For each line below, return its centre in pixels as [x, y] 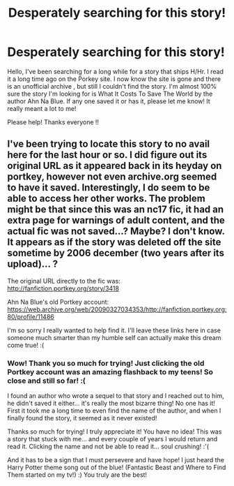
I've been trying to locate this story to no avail [109, 144]
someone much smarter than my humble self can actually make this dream [114, 337]
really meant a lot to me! [42, 108]
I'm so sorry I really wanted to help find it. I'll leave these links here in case [114, 330]
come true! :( [26, 345]
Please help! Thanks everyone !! [53, 122]
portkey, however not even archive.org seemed [112, 177]
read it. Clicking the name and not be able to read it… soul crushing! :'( [108, 447]
